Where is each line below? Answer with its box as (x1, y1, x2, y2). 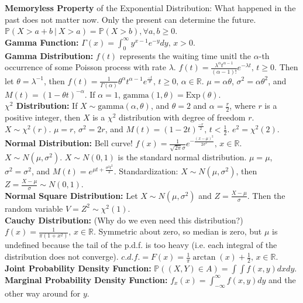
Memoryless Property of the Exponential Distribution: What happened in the (5, 2, 296, 13)
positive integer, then (5, 111, 81, 123)
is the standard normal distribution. (118, 150, 247, 163)
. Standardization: (113, 165, 178, 177)
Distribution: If (16, 99, 78, 112)
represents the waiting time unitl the (119, 49, 252, 61)
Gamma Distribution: (5, 49, 94, 61)
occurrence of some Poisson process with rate (5, 61, 167, 73)
